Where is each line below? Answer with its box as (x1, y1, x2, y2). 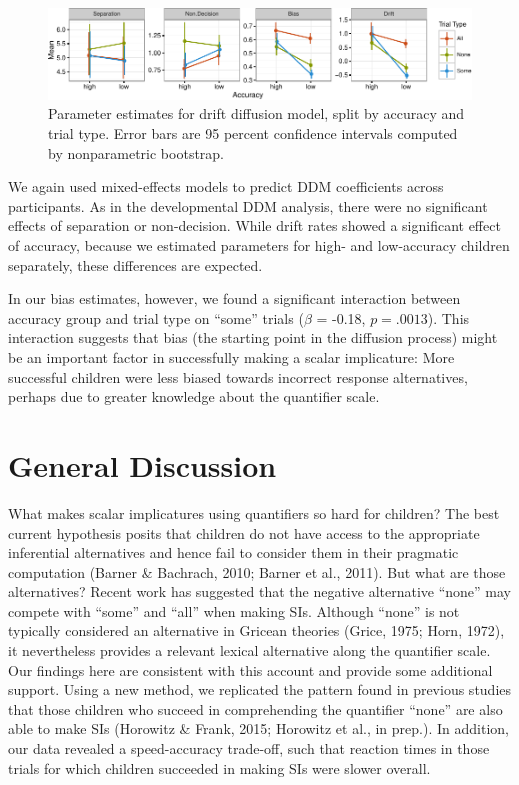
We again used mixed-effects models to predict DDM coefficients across (8, 176, 444, 197)
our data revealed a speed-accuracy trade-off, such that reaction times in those (8, 738, 490, 759)
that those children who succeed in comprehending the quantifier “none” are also (8, 698, 503, 719)
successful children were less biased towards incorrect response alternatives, (8, 366, 468, 387)
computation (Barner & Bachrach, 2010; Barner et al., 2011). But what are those (8, 561, 506, 582)
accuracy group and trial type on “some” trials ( (8, 307, 304, 328)
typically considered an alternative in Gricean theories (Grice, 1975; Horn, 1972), (8, 620, 505, 641)
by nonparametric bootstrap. (48, 142, 225, 163)
